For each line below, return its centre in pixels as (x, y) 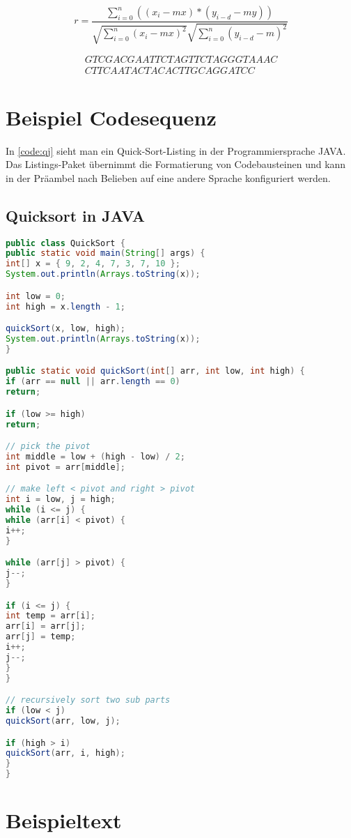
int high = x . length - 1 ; (65, 306)
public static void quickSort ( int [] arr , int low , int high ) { (155, 371)
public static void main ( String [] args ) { (106, 253)
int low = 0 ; (36, 296)
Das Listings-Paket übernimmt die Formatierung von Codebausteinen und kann (176, 164)
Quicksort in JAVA (76, 215)
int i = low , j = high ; (61, 500)
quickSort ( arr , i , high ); (65, 753)
